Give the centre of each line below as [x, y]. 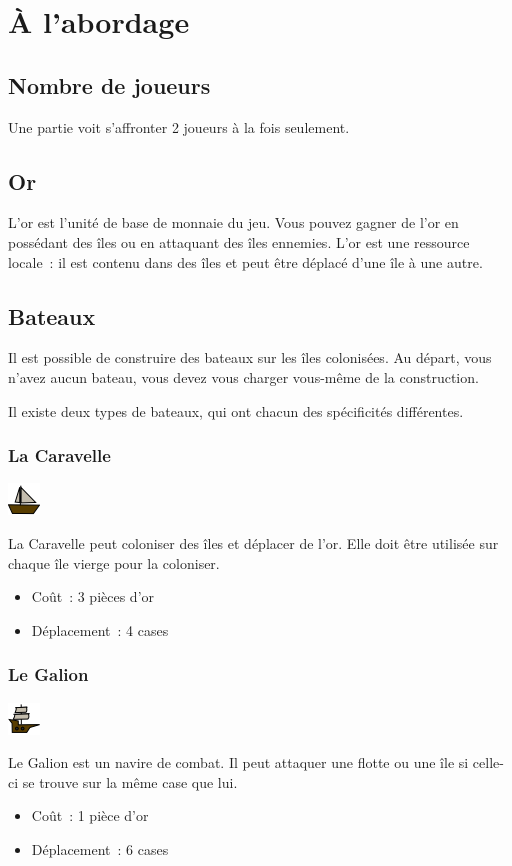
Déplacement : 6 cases [100, 848]
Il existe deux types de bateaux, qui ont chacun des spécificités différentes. [236, 410]
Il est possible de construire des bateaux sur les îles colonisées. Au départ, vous [250, 357]
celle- [488, 762]
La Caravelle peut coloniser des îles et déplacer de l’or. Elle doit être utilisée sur [253, 542]
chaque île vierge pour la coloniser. [114, 562]
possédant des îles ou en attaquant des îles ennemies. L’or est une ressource [239, 241]
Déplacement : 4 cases [100, 629]
